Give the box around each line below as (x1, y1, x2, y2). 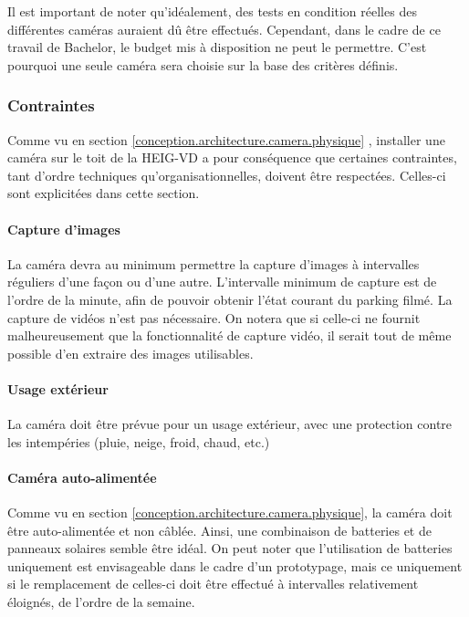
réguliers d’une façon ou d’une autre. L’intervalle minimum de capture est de (7, 272, 437, 291)
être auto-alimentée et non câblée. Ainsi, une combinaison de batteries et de (7, 520, 432, 539)
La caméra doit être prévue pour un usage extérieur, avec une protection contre (7, 414, 453, 434)
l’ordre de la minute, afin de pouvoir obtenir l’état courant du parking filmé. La (7, 289, 453, 308)
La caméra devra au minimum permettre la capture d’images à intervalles (7, 254, 420, 273)
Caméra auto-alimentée (7, 467, 157, 486)
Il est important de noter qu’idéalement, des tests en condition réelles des (7, 2, 417, 20)
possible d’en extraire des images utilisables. (7, 343, 254, 362)
